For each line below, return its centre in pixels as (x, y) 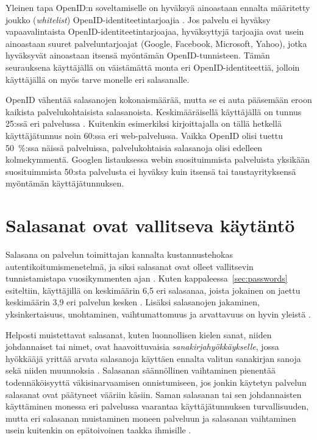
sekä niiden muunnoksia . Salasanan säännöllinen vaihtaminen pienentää (141, 370)
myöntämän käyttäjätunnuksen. (65, 183)
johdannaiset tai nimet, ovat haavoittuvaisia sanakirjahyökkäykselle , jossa (142, 346)
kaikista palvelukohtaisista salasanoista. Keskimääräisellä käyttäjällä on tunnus (154, 111)
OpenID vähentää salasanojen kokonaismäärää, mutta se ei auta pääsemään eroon (159, 100)
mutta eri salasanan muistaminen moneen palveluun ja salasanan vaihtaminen (151, 418)
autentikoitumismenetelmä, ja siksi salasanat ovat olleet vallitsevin (130, 266)
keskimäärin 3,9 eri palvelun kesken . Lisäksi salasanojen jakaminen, (133, 302)
